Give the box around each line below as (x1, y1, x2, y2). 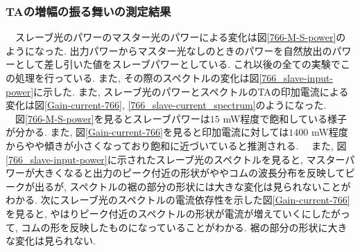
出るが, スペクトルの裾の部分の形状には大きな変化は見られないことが (34, 179, 351, 193)
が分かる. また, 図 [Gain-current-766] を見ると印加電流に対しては (6, 125, 289, 139)
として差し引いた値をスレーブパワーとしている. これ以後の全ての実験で (15, 57, 341, 71)
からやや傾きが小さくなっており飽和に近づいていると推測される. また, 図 (6, 138, 347, 152)
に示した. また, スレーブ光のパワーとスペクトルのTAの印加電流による (33, 84, 349, 98)
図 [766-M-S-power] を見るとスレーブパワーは (15, 111, 210, 125)
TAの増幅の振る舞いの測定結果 (6, 2, 171, 19)
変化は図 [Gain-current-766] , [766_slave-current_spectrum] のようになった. (6, 98, 327, 112)
